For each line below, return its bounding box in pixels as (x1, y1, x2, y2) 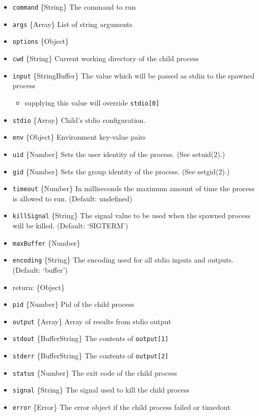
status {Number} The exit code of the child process (12, 367, 177, 378)
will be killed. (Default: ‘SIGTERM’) (12, 220, 128, 231)
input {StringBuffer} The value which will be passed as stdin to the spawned (12, 70, 255, 81)
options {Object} (12, 36, 69, 46)
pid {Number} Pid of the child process (12, 299, 134, 309)
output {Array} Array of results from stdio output (12, 316, 171, 326)
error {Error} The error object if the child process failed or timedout (12, 402, 230, 412)
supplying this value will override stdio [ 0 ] (24, 97, 160, 108)
